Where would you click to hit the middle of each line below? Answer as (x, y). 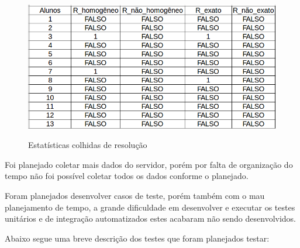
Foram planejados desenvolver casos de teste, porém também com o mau (135, 196)
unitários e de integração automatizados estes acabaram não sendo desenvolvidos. (151, 218)
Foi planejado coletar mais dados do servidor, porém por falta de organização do (149, 164)
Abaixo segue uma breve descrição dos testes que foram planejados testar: (137, 238)
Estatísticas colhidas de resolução (88, 145)
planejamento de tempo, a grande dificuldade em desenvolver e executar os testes (150, 207)
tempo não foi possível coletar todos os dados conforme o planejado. (127, 176)
